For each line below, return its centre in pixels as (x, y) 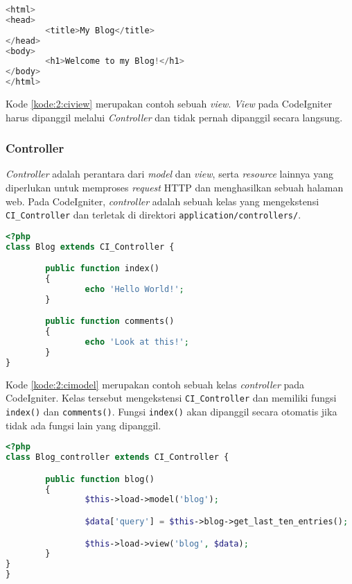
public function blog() (100, 479)
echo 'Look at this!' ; (137, 342)
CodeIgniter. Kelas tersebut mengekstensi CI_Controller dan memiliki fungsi (171, 398)
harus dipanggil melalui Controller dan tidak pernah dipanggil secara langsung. (174, 117)
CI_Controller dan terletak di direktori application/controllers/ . (153, 215)
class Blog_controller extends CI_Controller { (117, 457)
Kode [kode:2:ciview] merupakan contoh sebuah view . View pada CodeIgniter (169, 103)
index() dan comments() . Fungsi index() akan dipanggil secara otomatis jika (171, 412)
